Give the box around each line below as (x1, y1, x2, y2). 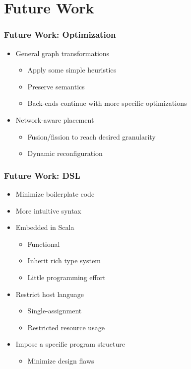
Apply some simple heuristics (27, 65, 117, 75)
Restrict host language (15, 289, 84, 299)
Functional (27, 238, 60, 249)
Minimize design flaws (27, 355, 94, 366)
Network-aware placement (15, 114, 94, 125)
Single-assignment (27, 305, 82, 316)
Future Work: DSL (4, 169, 80, 181)
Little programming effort (27, 272, 106, 282)
